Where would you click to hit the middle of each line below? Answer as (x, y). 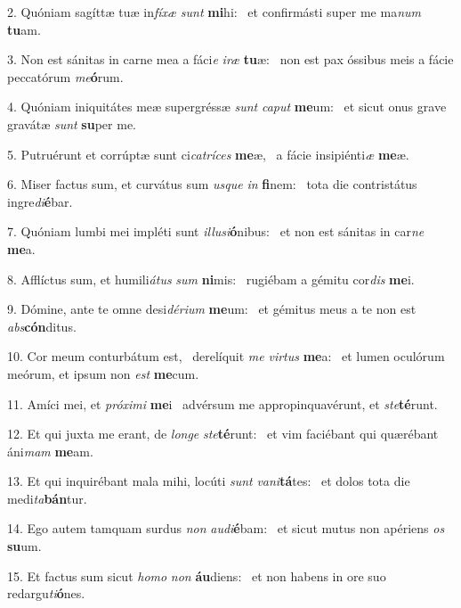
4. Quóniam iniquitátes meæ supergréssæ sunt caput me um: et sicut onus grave (227, 107)
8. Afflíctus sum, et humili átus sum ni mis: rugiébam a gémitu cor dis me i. (211, 279)
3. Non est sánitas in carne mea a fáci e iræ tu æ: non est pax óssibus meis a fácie (230, 59)
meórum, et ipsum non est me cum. (103, 373)
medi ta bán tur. (47, 498)
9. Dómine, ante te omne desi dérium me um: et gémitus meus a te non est (212, 309)
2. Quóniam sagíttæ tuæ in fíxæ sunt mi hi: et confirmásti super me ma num (214, 12)
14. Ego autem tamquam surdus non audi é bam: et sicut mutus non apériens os (226, 528)
